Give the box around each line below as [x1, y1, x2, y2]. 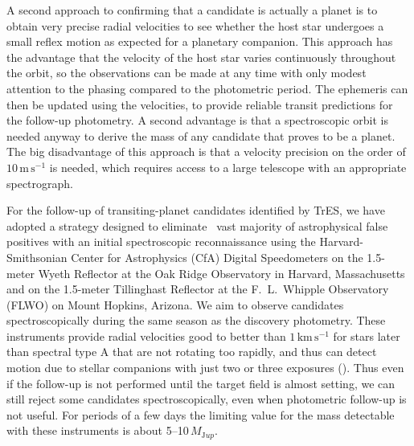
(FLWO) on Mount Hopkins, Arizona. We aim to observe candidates [6, 296, 344, 313]
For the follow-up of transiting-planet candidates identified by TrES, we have [6, 202, 385, 219]
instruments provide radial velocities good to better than [6, 327, 286, 344]
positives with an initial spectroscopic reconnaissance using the [6, 233, 316, 250]
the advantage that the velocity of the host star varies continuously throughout [6, 48, 396, 65]
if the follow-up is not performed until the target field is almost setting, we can [6, 374, 396, 391]
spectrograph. [6, 174, 74, 191]
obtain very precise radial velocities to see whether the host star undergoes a [6, 17, 384, 34]
